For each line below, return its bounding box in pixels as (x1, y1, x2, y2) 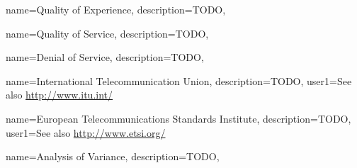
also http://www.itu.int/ (6, 87, 113, 102)
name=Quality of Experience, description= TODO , (6, 2, 226, 16)
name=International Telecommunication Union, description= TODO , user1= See (6, 73, 352, 88)
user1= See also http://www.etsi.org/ (6, 125, 166, 140)
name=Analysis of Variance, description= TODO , (6, 149, 220, 164)
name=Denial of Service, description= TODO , (6, 50, 204, 65)
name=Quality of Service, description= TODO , (6, 26, 209, 40)
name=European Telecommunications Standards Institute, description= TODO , (6, 111, 351, 125)
